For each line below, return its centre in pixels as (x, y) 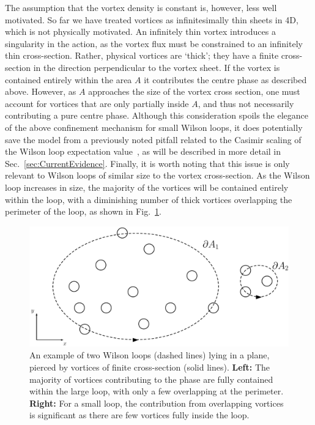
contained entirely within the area (69, 79)
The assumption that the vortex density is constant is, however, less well (141, 7)
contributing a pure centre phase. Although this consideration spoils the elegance (157, 115)
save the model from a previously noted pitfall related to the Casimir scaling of (153, 139)
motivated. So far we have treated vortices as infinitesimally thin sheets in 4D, (152, 19)
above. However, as (41, 91)
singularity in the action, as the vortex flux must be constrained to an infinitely (154, 43)
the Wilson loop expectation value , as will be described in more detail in (143, 151)
